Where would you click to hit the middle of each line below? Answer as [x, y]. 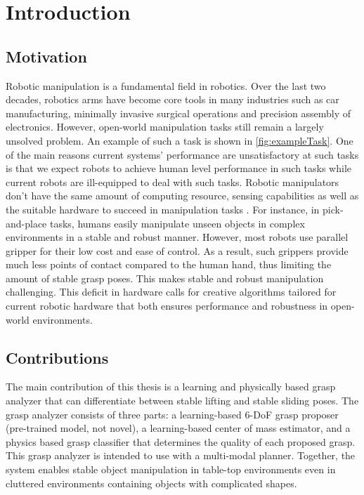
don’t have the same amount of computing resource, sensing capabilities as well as [182, 196]
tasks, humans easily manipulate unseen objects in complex [177, 223]
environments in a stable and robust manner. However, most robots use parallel [177, 237]
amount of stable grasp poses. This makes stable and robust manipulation [165, 278]
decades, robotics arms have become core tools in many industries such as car [173, 99]
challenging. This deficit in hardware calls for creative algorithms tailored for [171, 292]
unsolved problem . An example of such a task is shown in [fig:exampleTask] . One [180, 140]
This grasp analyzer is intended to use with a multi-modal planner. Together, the [181, 455]
